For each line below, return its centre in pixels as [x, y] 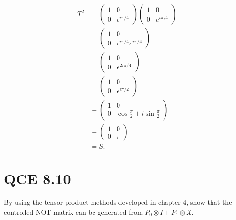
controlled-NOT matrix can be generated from [73, 211]
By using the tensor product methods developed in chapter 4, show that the [118, 202]
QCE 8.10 [37, 179]
